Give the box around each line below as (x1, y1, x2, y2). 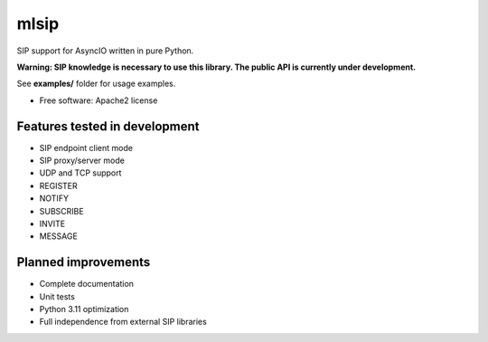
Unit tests (39, 290, 76, 302)
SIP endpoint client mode (39, 142, 133, 153)
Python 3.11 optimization (39, 304, 129, 315)
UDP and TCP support (39, 167, 122, 178)
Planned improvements (16, 254, 151, 271)
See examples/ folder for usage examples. (16, 78, 176, 90)
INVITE (39, 218, 66, 229)
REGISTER (39, 180, 79, 191)
